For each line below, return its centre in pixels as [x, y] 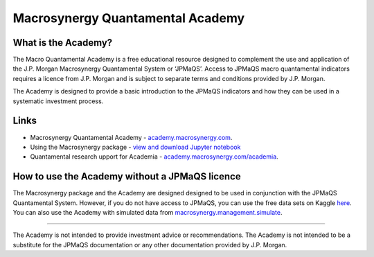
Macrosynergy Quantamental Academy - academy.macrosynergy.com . [131, 137]
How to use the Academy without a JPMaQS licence [127, 177]
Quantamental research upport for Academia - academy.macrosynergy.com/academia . [154, 157]
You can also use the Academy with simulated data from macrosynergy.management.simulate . [148, 212]
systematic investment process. [58, 101]
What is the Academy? [63, 43]
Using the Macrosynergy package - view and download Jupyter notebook [135, 147]
